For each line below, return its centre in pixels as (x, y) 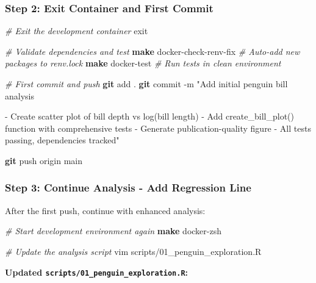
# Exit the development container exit (77, 31)
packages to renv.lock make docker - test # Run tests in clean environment (143, 63)
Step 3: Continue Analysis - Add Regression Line (128, 188)
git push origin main (44, 160)
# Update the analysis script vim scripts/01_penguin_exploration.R (133, 251)
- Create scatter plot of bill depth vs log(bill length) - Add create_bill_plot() (149, 116)
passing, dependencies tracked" (62, 140)
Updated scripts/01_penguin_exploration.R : (97, 272)
